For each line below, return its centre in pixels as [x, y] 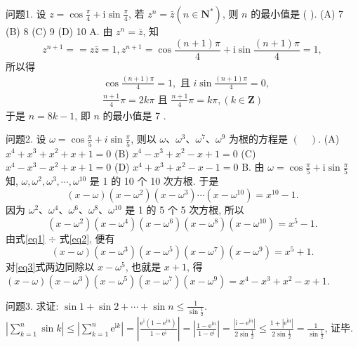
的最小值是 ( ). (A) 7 [297, 13]
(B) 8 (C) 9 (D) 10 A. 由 [59, 31]
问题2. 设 [26, 139]
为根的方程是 [259, 139]
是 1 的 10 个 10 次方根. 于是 [154, 181]
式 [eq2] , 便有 [87, 238]
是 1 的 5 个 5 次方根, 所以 [185, 209]
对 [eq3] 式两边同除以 [50, 267]
